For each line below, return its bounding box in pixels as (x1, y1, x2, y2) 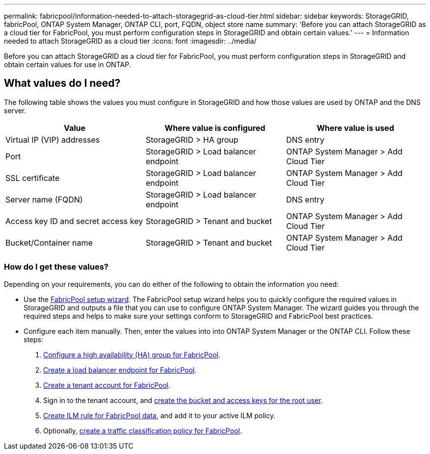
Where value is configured (164, 123, 266, 133)
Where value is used (317, 123, 394, 133)
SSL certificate (5, 173, 60, 183)
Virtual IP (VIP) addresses (5, 134, 100, 145)
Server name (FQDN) (5, 194, 83, 204)
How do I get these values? (4, 262, 109, 272)
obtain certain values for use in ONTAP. (4, 60, 131, 69)
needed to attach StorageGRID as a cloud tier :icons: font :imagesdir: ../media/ (4, 37, 257, 45)
